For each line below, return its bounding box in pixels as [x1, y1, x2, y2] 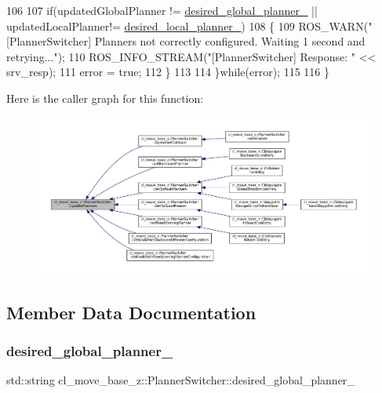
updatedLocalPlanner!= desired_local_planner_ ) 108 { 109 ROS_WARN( [6, 17, 369, 34]
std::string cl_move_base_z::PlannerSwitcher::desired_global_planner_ [6, 372, 355, 388]
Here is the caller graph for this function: [6, 89, 204, 106]
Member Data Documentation [6, 300, 256, 324]
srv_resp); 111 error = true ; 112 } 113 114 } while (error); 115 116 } [6, 64, 329, 80]
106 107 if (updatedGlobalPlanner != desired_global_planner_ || [6, 2, 318, 18]
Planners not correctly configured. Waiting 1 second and [94, 33, 366, 49]
